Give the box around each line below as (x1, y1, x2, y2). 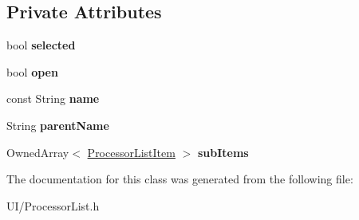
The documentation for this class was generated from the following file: (6, 171, 353, 187)
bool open (6, 63, 58, 80)
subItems (197, 143, 249, 160)
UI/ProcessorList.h (6, 197, 100, 214)
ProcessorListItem (87, 143, 176, 160)
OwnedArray (6, 143, 69, 160)
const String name (6, 90, 100, 107)
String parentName (6, 116, 109, 133)
